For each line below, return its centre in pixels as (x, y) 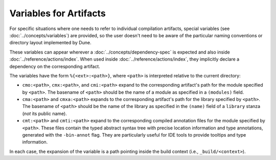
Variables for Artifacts (57, 13)
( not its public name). (45, 113)
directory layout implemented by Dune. (50, 43)
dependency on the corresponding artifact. (55, 66)
